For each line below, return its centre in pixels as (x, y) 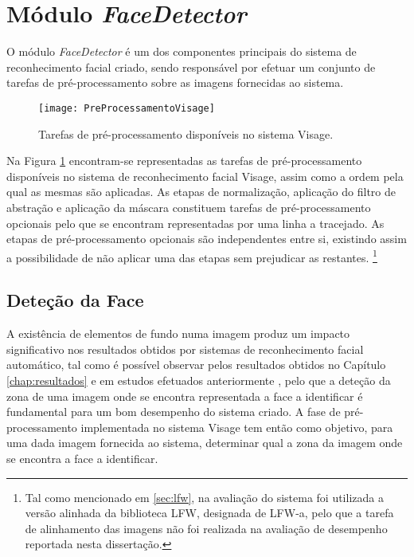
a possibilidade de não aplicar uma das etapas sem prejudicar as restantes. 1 (192, 256)
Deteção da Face (75, 300)
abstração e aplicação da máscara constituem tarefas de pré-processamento (189, 207)
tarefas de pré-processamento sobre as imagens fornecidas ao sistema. (175, 82)
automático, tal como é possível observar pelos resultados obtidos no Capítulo (196, 365)
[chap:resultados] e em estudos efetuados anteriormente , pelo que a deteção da (199, 380)
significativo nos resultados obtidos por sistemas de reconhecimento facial (185, 349)
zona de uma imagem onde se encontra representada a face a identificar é (185, 396)
